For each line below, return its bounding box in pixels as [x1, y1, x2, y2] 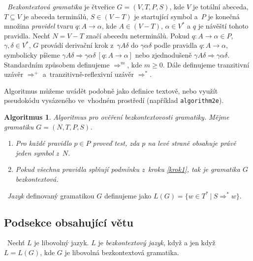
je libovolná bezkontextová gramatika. [64, 247, 179, 257]
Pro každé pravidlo [15, 138, 72, 148]
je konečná [208, 11, 240, 21]
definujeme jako [104, 190, 152, 200]
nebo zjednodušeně [135, 49, 192, 60]
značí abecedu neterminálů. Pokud [86, 30, 190, 40]
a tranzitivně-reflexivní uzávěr [42, 69, 134, 79]
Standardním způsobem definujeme [4, 59, 110, 69]
